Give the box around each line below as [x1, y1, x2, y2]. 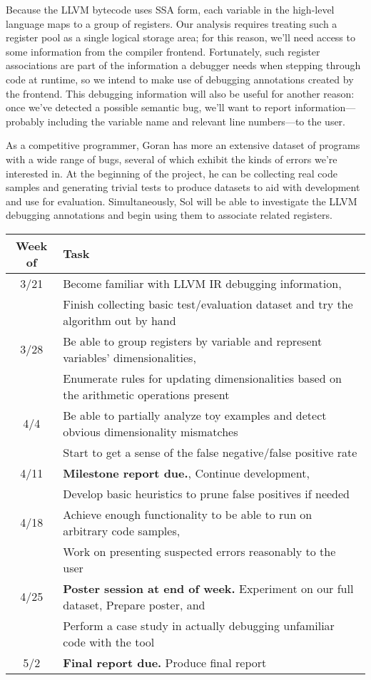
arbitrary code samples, [63, 522, 181, 539]
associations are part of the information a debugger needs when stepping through [6, 58, 361, 73]
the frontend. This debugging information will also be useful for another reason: [6, 86, 355, 101]
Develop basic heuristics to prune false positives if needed [63, 485, 350, 502]
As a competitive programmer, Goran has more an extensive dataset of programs [6, 138, 360, 153]
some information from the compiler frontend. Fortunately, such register [6, 43, 320, 58]
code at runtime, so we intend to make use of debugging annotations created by [6, 71, 354, 86]
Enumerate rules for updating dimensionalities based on [63, 369, 342, 386]
